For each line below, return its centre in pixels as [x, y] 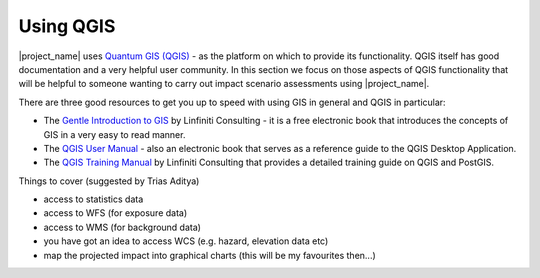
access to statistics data [93, 199]
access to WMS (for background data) [122, 227]
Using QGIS [67, 26]
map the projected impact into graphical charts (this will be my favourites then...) [210, 255]
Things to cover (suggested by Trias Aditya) [109, 181]
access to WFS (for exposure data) [115, 213]
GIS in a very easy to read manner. [114, 134]
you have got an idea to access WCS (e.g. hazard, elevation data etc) [186, 241]
